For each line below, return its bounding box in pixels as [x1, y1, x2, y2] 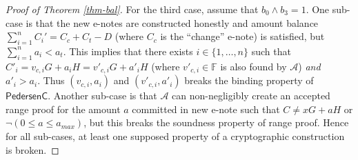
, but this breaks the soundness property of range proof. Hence [83, 115, 349, 130]
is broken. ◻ [6, 142, 59, 157]
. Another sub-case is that [48, 88, 157, 103]
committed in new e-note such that [132, 101, 280, 116]
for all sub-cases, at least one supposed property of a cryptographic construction [6, 129, 345, 143]
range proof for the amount [6, 101, 121, 116]
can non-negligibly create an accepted [172, 88, 330, 103]
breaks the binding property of [184, 73, 314, 88]
